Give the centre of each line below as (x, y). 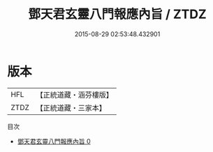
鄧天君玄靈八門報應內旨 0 (54, 141)
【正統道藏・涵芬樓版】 (75, 95)
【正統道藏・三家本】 (71, 107)
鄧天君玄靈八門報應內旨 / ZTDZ (117, 14)
